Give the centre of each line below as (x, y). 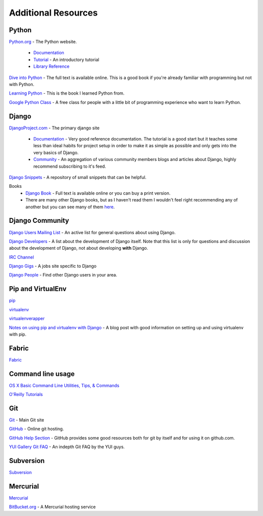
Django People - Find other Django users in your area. (63, 275)
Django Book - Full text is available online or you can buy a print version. (98, 193)
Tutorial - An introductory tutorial (66, 60)
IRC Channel (21, 257)
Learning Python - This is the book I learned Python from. (67, 93)
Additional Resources (53, 13)
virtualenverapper (27, 318)
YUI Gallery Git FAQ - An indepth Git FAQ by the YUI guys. (67, 447)
